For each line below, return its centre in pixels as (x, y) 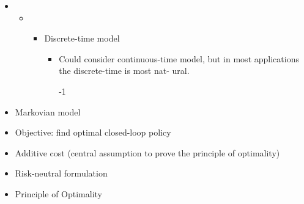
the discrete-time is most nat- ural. (124, 71)
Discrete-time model (82, 38)
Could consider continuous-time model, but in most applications (179, 58)
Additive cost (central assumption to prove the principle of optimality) (147, 152)
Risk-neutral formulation (61, 173)
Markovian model (48, 111)
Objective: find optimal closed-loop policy (93, 132)
